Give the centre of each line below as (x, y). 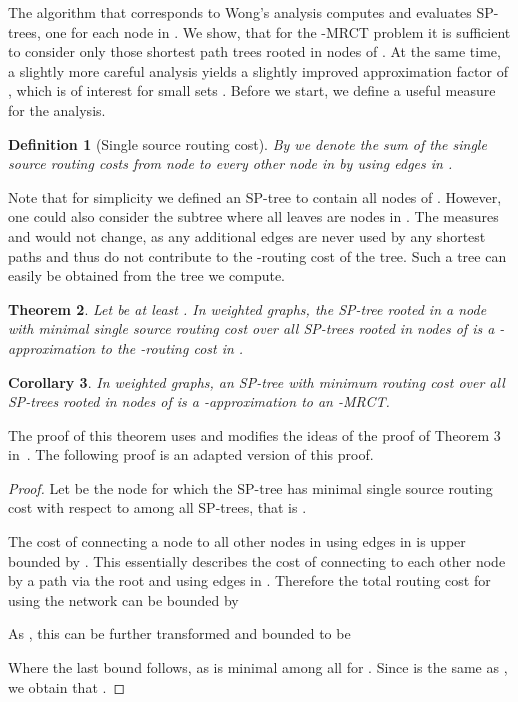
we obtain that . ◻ (67, 686)
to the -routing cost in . (172, 347)
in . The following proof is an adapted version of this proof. (191, 454)
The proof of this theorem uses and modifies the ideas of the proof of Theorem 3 (254, 434)
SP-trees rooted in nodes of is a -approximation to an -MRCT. (199, 401)
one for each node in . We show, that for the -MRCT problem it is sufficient (278, 31)
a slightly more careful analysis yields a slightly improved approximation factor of (258, 70)
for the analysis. (57, 109)
